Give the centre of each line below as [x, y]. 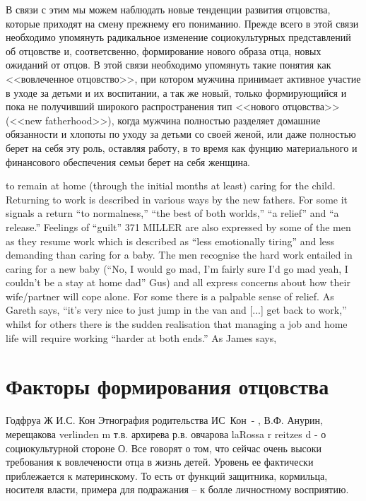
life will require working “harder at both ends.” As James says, [141, 337]
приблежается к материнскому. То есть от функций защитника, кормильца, [167, 475]
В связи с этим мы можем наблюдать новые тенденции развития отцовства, [168, 9]
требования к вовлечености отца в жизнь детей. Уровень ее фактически [160, 462]
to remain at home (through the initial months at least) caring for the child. [171, 185]
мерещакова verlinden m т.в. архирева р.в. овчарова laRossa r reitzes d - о [166, 434]
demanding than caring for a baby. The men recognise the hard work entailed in [179, 255]
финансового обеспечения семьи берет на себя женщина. [128, 161]
